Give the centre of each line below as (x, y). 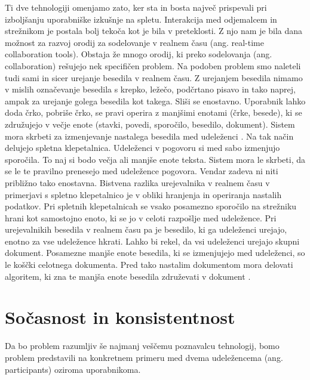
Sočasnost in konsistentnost (120, 317)
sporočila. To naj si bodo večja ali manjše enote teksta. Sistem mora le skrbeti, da (155, 159)
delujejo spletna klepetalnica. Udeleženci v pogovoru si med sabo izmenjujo (142, 148)
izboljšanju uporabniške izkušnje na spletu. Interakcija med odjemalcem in (141, 19)
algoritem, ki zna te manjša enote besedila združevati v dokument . (128, 276)
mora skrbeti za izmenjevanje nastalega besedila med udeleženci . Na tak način (149, 136)
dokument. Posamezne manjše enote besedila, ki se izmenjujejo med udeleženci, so (155, 253)
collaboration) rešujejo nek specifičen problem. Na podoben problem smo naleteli (153, 65)
